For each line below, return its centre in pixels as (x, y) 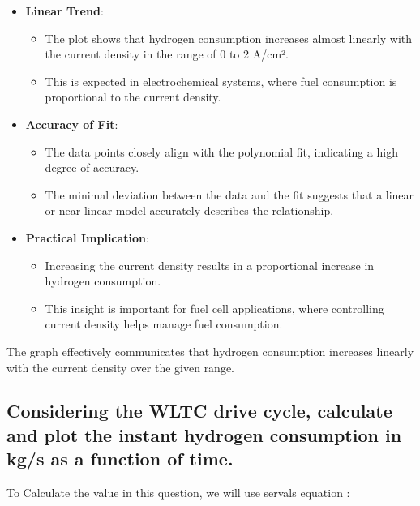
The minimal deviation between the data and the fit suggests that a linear (229, 194)
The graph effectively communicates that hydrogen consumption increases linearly (210, 351)
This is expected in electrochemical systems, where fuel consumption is (221, 81)
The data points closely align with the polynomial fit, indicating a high (221, 151)
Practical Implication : (87, 237)
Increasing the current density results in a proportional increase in (210, 265)
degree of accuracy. (92, 167)
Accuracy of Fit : (72, 124)
